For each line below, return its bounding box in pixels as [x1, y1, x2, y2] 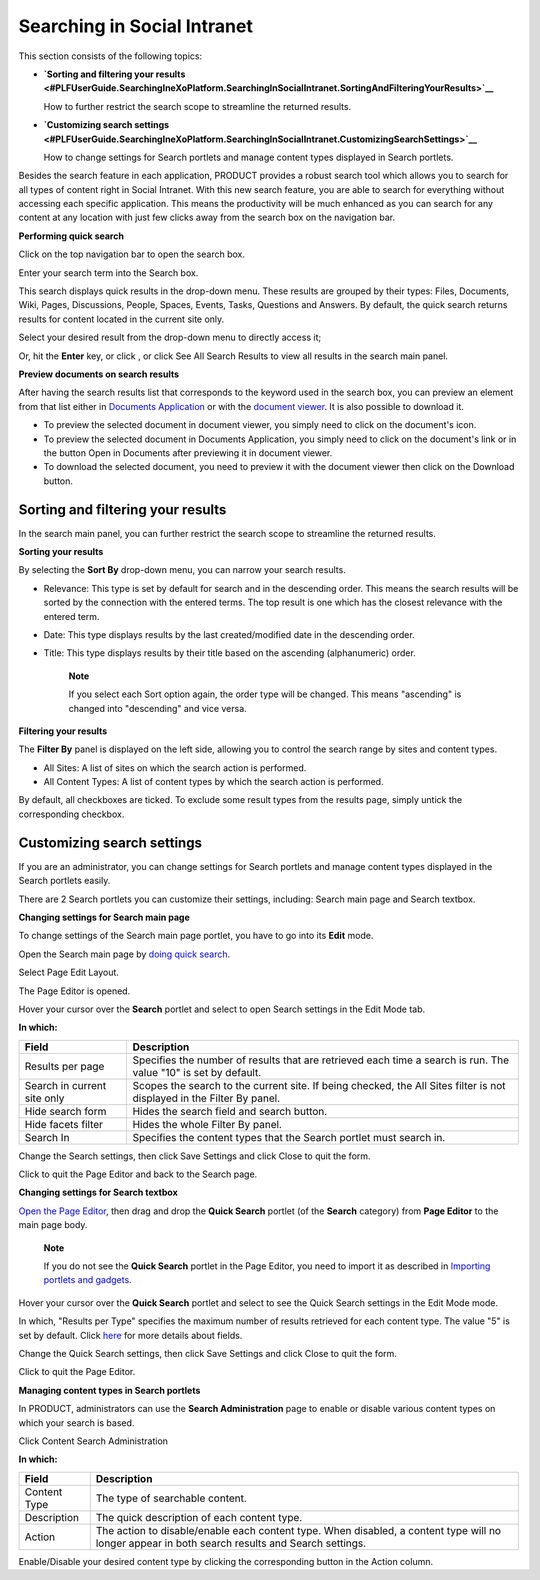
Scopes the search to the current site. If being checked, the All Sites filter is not [132, 1078, 506, 1092]
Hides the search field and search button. [132, 1104, 328, 1118]
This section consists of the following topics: [18, 50, 203, 62]
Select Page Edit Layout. [18, 966, 120, 979]
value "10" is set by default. [132, 1065, 262, 1079]
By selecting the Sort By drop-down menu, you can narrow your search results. [18, 564, 347, 576]
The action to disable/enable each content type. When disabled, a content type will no [95, 1523, 502, 1537]
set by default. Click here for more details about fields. [18, 1329, 243, 1341]
